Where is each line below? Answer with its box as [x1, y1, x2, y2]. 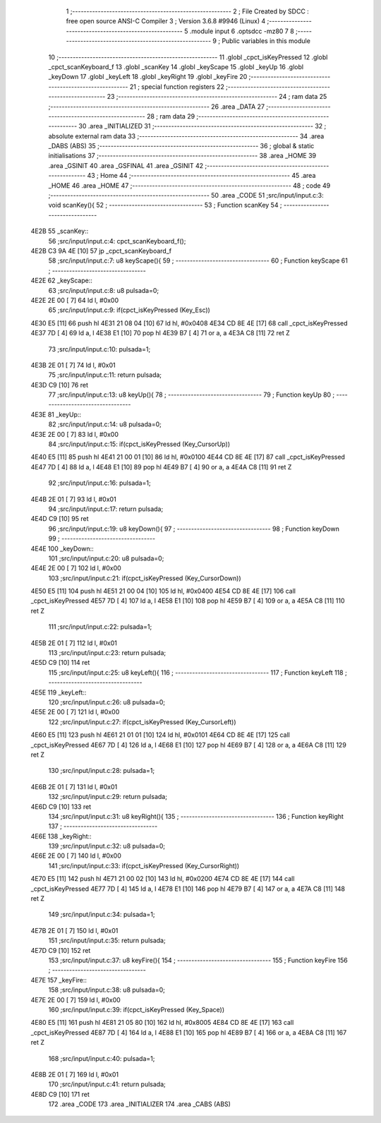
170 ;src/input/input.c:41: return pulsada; [48, 1080, 166, 1088]
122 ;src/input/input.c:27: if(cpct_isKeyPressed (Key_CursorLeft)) [48, 717, 236, 726]
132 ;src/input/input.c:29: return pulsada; [48, 793, 167, 801]
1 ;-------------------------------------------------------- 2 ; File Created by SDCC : [66, 7, 310, 16]
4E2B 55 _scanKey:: [30, 227, 89, 236]
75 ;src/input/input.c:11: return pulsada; [48, 371, 162, 379]
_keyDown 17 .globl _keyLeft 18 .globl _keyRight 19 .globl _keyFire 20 [48, 73, 248, 81]
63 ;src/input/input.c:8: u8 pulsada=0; [48, 286, 159, 294]
